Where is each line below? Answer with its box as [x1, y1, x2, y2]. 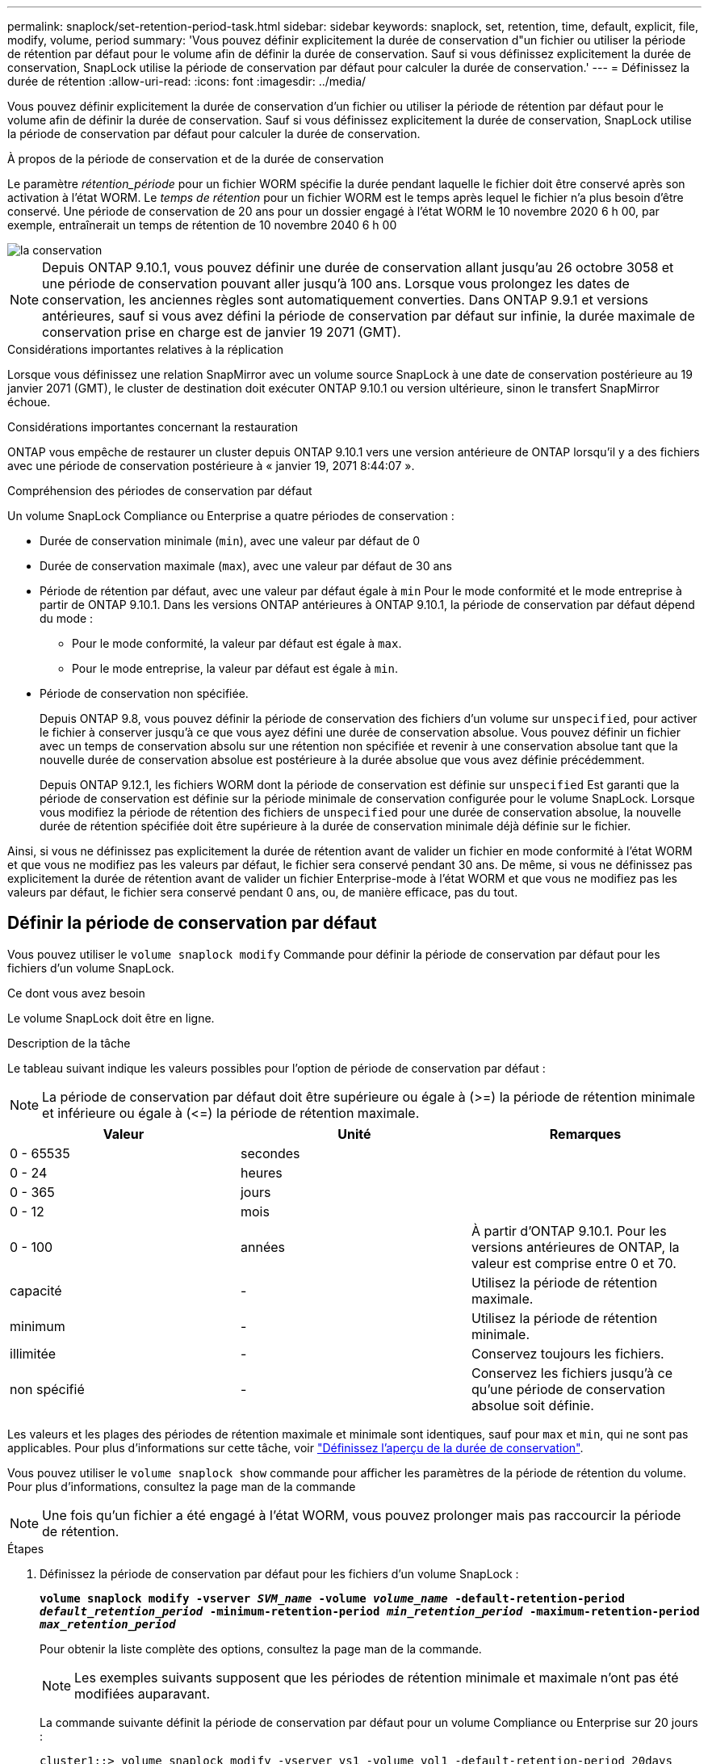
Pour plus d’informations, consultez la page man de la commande [7, 1479, 356, 1493]
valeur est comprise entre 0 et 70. [471, 1254, 677, 1271]
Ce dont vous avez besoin [7, 985, 145, 1000]
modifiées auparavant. [74, 1685, 211, 1702]
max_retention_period [40, 1617, 176, 1631]
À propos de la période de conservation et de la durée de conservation [7, 152, 384, 166]
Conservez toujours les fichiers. [471, 1345, 664, 1362]
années [240, 1238, 285, 1255]
